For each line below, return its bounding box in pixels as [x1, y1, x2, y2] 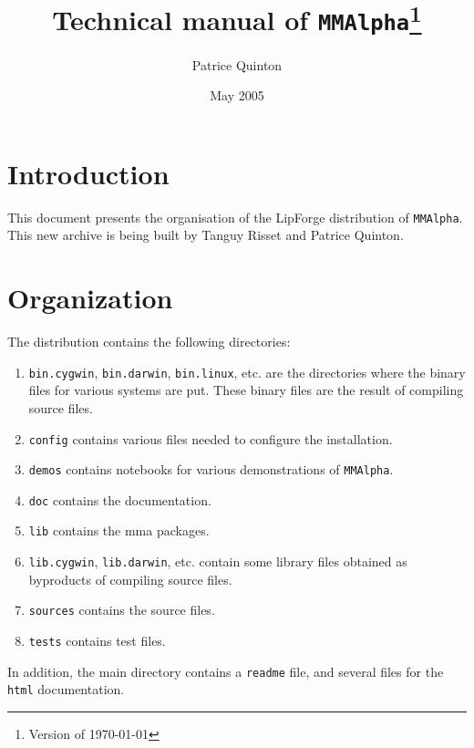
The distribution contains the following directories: [7, 332, 291, 351]
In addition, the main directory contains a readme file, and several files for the [7, 661, 444, 680]
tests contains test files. [28, 631, 166, 650]
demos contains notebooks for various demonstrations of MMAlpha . [28, 460, 394, 479]
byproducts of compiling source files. [28, 569, 232, 588]
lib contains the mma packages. [28, 521, 210, 540]
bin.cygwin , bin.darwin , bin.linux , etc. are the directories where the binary [28, 362, 466, 381]
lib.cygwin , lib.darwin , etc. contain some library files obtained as [28, 552, 407, 571]
